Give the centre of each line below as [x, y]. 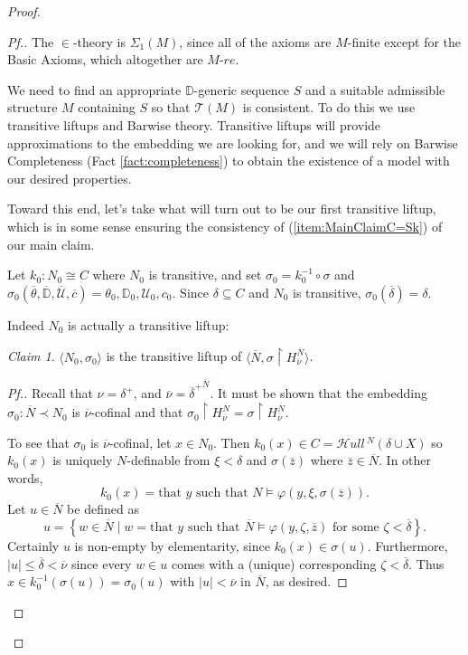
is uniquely [83, 460]
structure [33, 107]
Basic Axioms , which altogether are [105, 59]
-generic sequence [242, 89]
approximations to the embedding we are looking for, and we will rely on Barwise [233, 142]
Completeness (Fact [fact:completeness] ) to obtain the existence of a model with [229, 161]
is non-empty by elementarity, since [172, 546]
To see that [38, 442]
